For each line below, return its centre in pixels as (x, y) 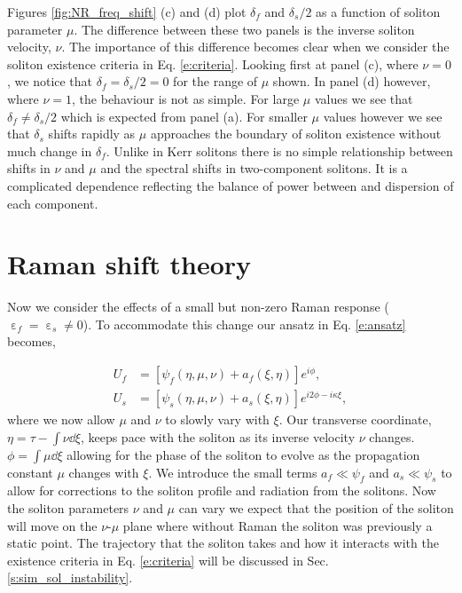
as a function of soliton (378, 12)
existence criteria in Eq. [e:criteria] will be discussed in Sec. (168, 560)
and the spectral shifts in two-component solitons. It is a (254, 168)
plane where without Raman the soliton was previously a (278, 525)
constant (30, 472)
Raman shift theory (129, 264)
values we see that (364, 98)
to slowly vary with (217, 419)
